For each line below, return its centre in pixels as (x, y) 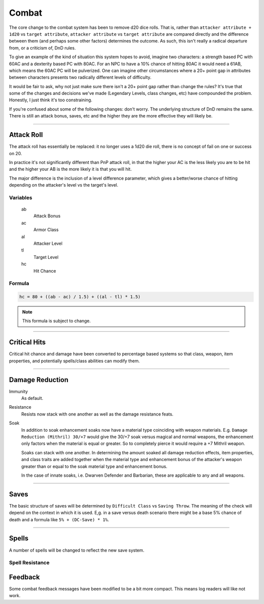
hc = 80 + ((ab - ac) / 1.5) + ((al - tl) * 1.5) (80, 297)
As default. (32, 398)
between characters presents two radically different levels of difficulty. (80, 77)
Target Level (46, 257)
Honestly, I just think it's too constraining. (51, 100)
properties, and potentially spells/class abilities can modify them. (75, 361)
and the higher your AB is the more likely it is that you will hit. (70, 169)
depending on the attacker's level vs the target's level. (64, 185)
